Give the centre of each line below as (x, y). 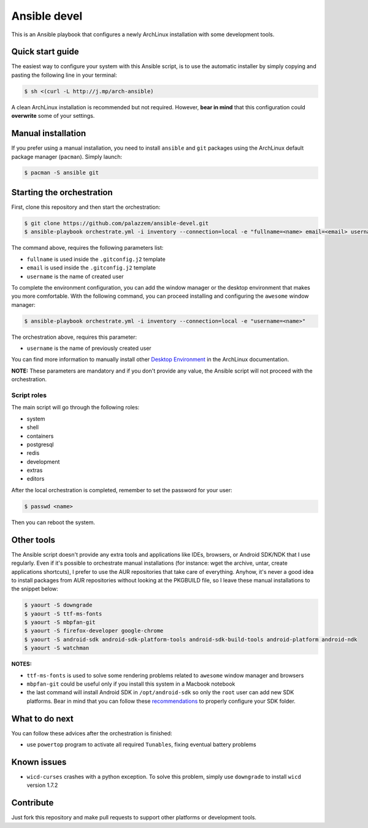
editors (36, 479)
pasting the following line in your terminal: (64, 75)
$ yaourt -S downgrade (58, 605)
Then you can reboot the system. (53, 522)
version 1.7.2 (42, 785)
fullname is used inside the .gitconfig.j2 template (96, 259)
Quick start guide (45, 52)
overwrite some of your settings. (53, 116)
